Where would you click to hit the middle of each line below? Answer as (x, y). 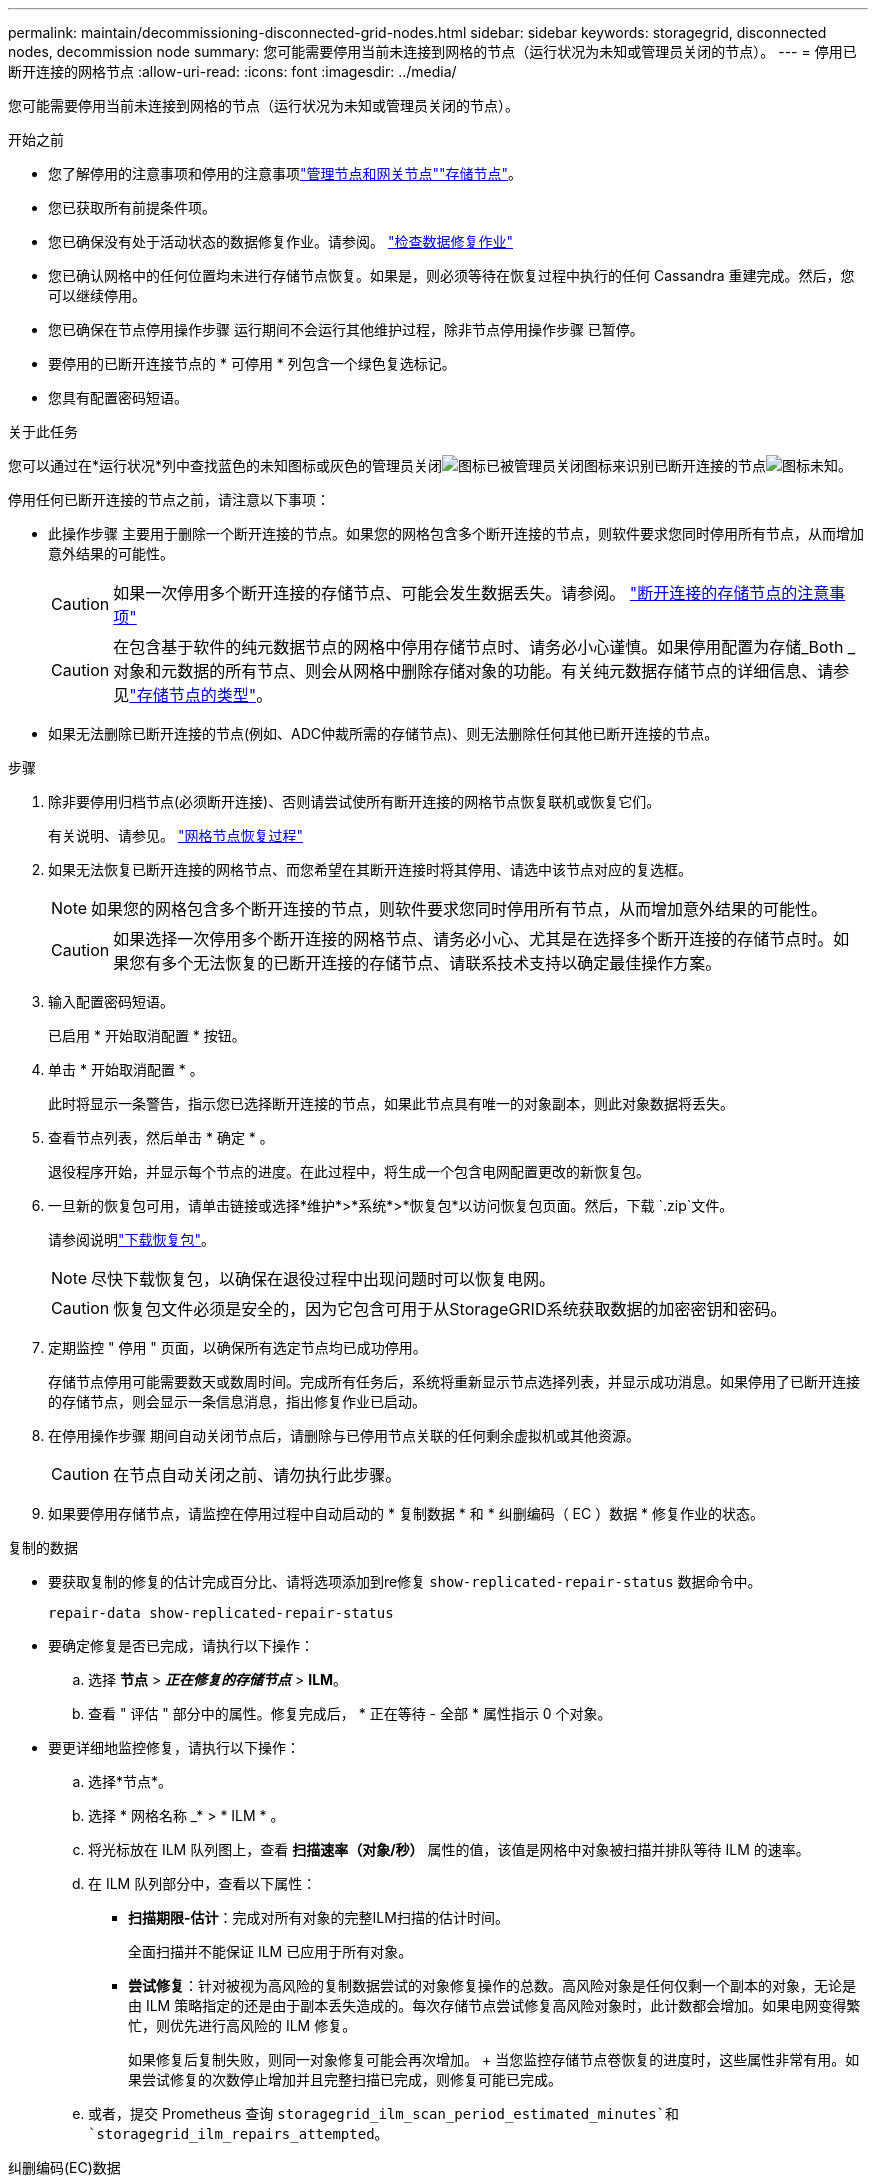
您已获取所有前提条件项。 (132, 207)
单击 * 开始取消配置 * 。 (126, 1069)
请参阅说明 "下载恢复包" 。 (132, 1239)
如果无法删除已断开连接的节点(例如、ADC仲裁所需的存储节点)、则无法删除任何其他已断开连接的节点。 (383, 733)
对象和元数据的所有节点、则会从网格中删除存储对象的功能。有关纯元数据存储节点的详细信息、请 (473, 671)
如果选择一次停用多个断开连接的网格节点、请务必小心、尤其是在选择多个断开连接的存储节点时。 (473, 939)
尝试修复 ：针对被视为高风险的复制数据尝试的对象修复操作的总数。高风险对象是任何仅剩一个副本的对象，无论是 (492, 1985)
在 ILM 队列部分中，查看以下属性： (202, 1883)
